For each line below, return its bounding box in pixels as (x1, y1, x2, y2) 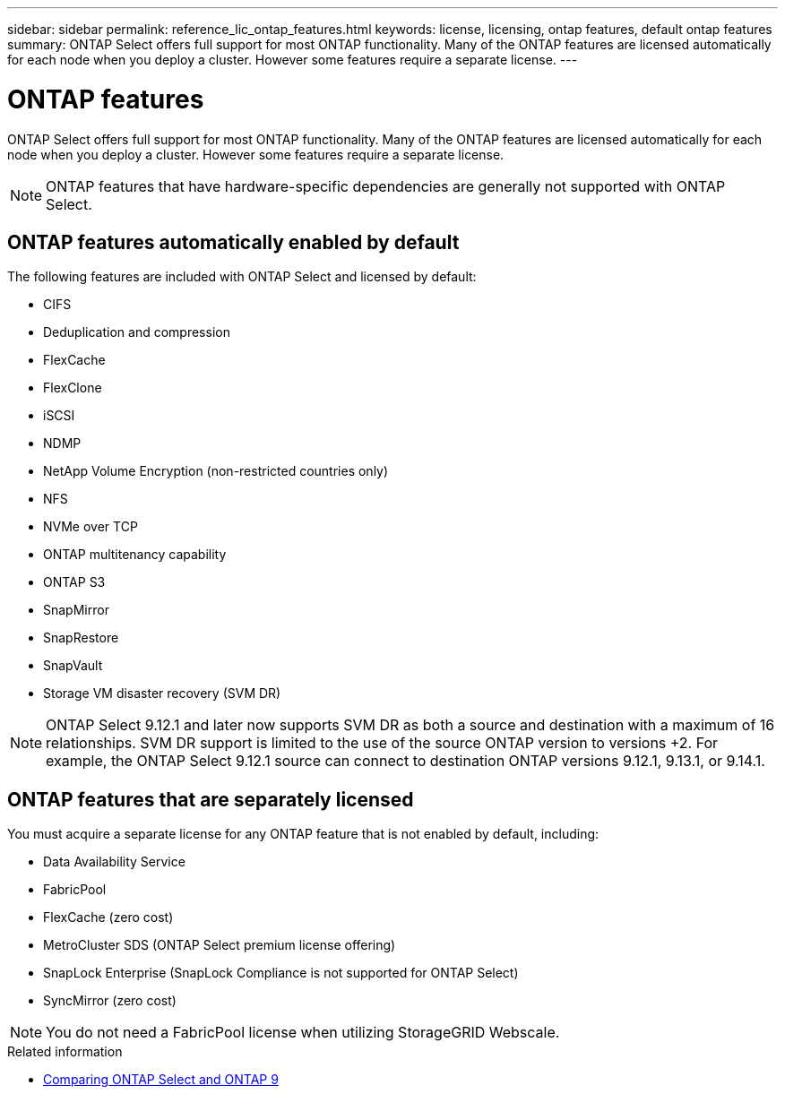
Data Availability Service (43, 854, 185, 870)
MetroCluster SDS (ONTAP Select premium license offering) (43, 937, 396, 953)
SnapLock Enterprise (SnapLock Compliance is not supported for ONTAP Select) (43, 965, 519, 981)
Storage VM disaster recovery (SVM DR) (43, 685, 281, 702)
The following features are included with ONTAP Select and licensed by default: (7, 269, 477, 285)
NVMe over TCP (43, 519, 138, 535)
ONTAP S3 (43, 574, 106, 590)
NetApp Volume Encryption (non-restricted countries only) (43, 463, 389, 479)
